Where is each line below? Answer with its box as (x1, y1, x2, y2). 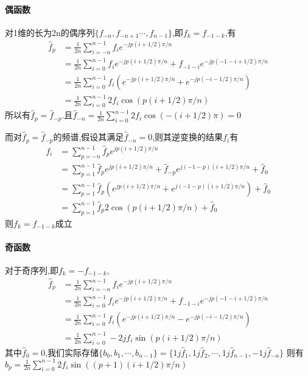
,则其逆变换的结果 (152, 130, 223, 143)
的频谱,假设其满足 (53, 130, 124, 143)
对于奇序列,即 (5, 263, 58, 276)
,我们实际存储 (45, 346, 99, 358)
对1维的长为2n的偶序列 (5, 26, 95, 38)
